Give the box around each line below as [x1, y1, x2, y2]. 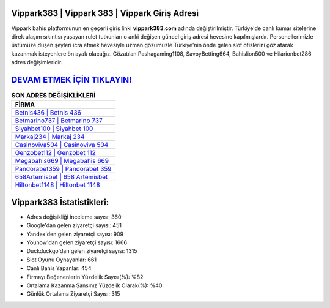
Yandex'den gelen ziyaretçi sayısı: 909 [26, 230, 124, 238]
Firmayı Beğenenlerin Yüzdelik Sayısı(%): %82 [26, 273, 144, 280]
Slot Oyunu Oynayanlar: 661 [26, 256, 97, 263]
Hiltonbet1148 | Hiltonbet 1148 [15, 181, 100, 189]
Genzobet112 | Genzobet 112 [15, 149, 96, 157]
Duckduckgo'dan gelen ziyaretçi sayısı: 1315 [26, 247, 137, 255]
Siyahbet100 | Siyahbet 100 [15, 124, 94, 133]
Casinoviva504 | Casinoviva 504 [15, 141, 109, 149]
